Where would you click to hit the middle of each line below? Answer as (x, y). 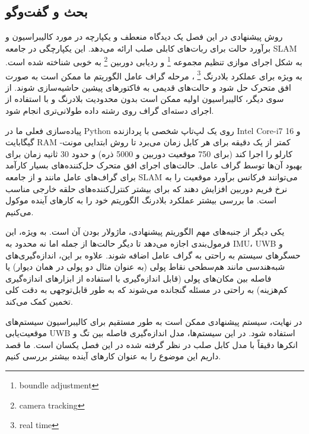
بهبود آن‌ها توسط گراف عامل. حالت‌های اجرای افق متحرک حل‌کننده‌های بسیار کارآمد (154, 165)
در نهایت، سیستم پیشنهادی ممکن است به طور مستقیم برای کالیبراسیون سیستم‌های (154, 321)
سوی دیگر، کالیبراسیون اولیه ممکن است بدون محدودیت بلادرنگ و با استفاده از (145, 99)
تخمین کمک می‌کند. (39, 301)
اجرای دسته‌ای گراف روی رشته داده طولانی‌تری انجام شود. (110, 111)
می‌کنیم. (20, 211)
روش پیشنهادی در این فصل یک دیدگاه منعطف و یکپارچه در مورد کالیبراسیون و (144, 36)
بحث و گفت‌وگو (47, 12)
